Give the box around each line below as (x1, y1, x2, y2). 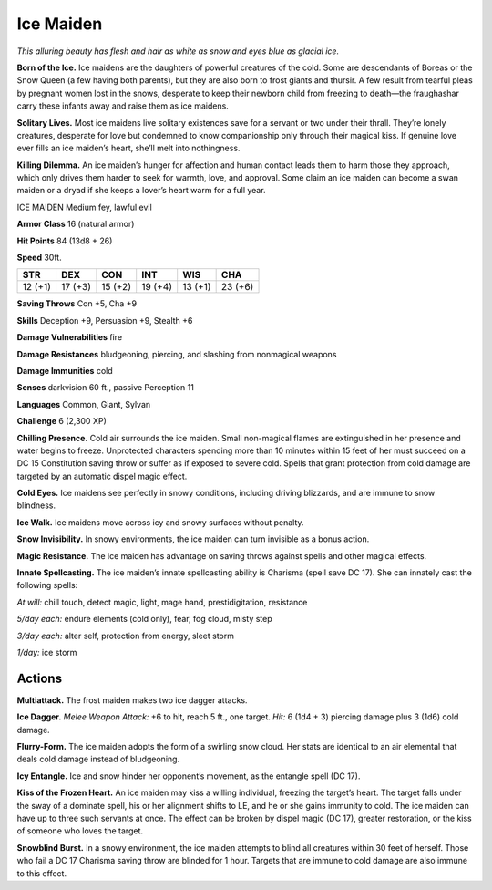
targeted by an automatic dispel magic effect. (16, 471, 188, 481)
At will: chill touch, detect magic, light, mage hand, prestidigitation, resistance (16, 596, 308, 607)
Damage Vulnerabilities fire (16, 332, 123, 343)
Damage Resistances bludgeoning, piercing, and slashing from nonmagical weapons (16, 348, 337, 359)
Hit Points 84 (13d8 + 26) (16, 235, 113, 246)
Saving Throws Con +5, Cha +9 (16, 298, 137, 309)
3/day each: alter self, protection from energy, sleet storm (16, 630, 234, 641)
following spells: (16, 580, 78, 591)
